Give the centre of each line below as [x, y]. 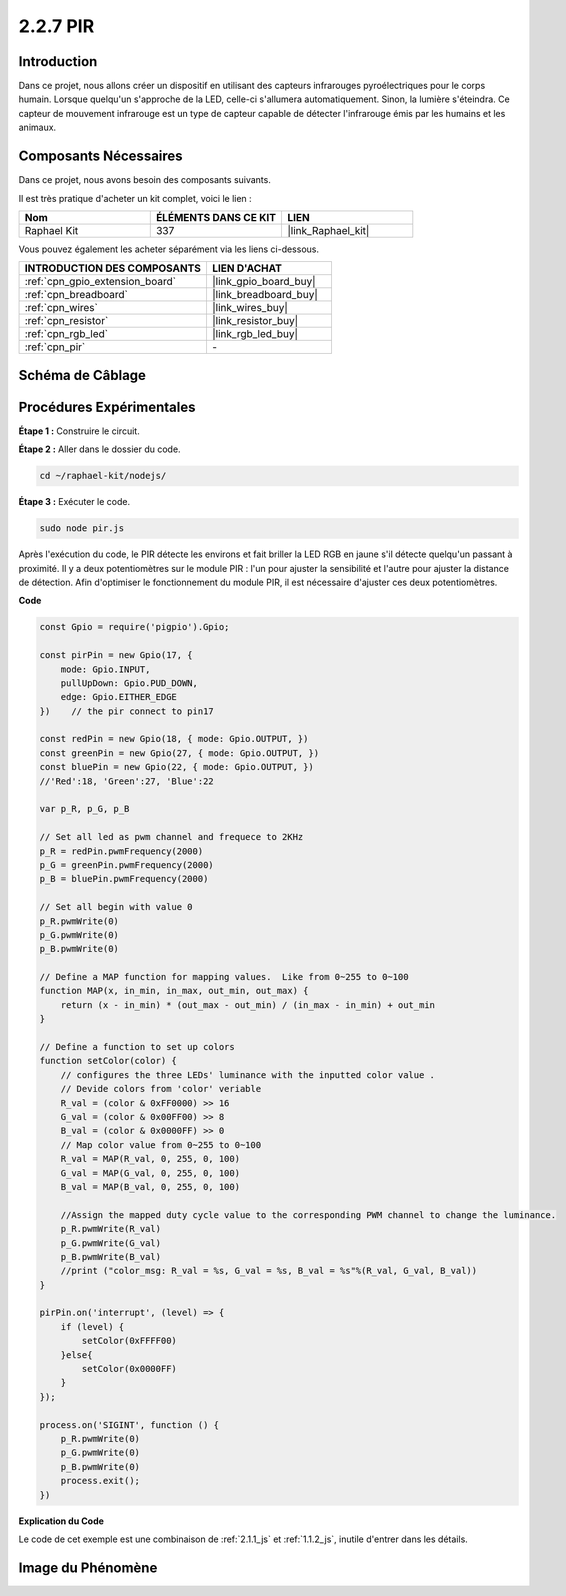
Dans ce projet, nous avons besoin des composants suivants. [145, 180]
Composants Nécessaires [101, 156]
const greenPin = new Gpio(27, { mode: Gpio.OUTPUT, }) [179, 753]
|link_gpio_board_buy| [263, 282]
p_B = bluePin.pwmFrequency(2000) [124, 879]
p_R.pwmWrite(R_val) [111, 1229]
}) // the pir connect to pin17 [126, 711]
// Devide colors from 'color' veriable [161, 1089]
